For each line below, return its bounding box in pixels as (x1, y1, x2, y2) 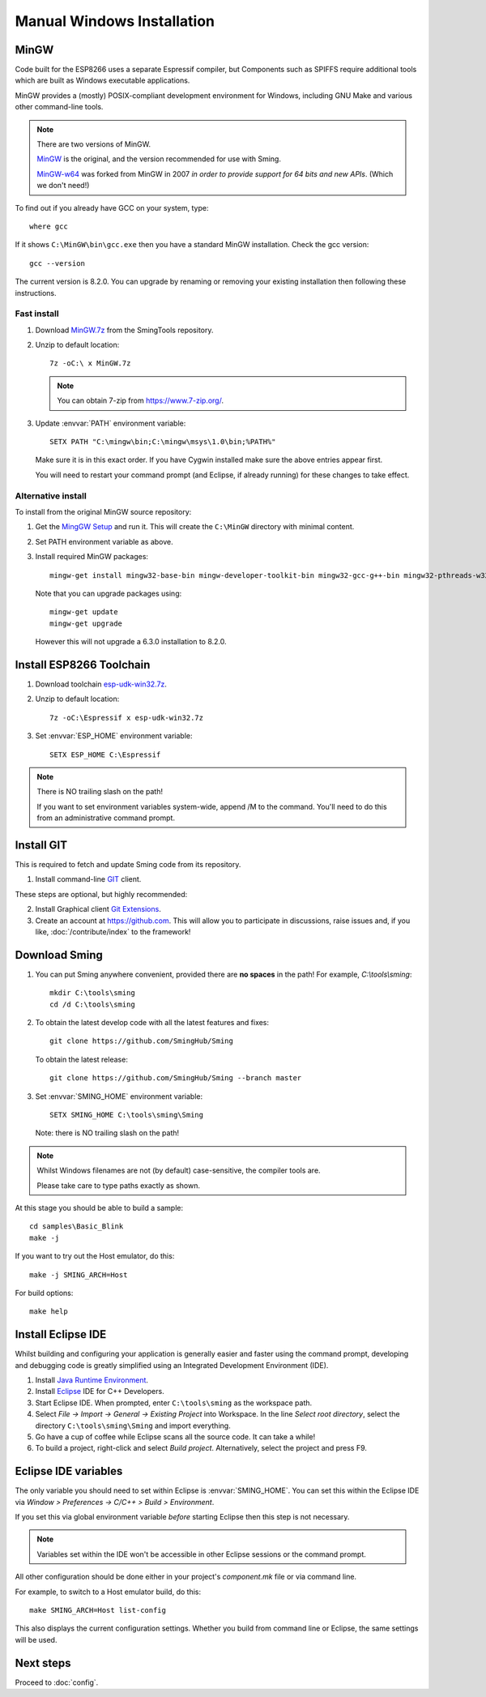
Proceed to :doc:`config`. (15, 1678, 99, 1687)
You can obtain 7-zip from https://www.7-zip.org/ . (57, 395, 224, 405)
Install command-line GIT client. (35, 874, 142, 884)
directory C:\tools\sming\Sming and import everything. (35, 1421, 231, 1430)
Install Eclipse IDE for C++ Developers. (35, 1387, 165, 1396)
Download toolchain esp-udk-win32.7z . (35, 679, 168, 689)
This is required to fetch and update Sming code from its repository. (15, 860, 241, 869)
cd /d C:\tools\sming (49, 999, 135, 1009)
